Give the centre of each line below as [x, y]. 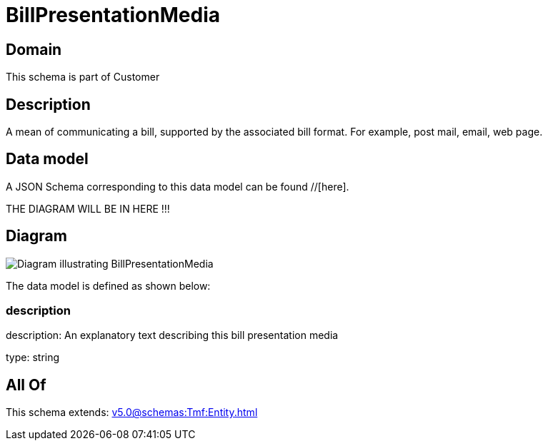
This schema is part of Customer [83, 77]
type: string [33, 358]
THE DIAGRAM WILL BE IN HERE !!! [88, 208]
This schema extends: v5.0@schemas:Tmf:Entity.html [132, 412]
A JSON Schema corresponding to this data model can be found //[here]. [178, 186]
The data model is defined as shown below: [108, 285]
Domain [34, 49]
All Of [26, 385]
